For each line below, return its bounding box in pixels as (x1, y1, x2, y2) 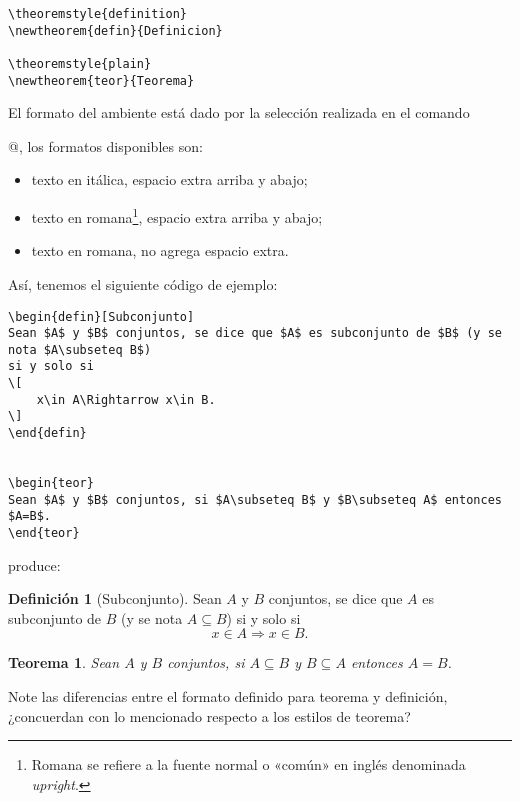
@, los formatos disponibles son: (8, 135, 203, 156)
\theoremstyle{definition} (8, 7, 187, 21)
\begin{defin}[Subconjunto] (8, 309, 195, 324)
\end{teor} (8, 526, 80, 541)
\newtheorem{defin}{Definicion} (8, 23, 223, 38)
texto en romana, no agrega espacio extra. (31, 240, 289, 261)
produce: (8, 554, 61, 575)
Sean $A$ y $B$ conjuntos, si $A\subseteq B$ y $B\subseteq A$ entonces (8, 492, 502, 507)
